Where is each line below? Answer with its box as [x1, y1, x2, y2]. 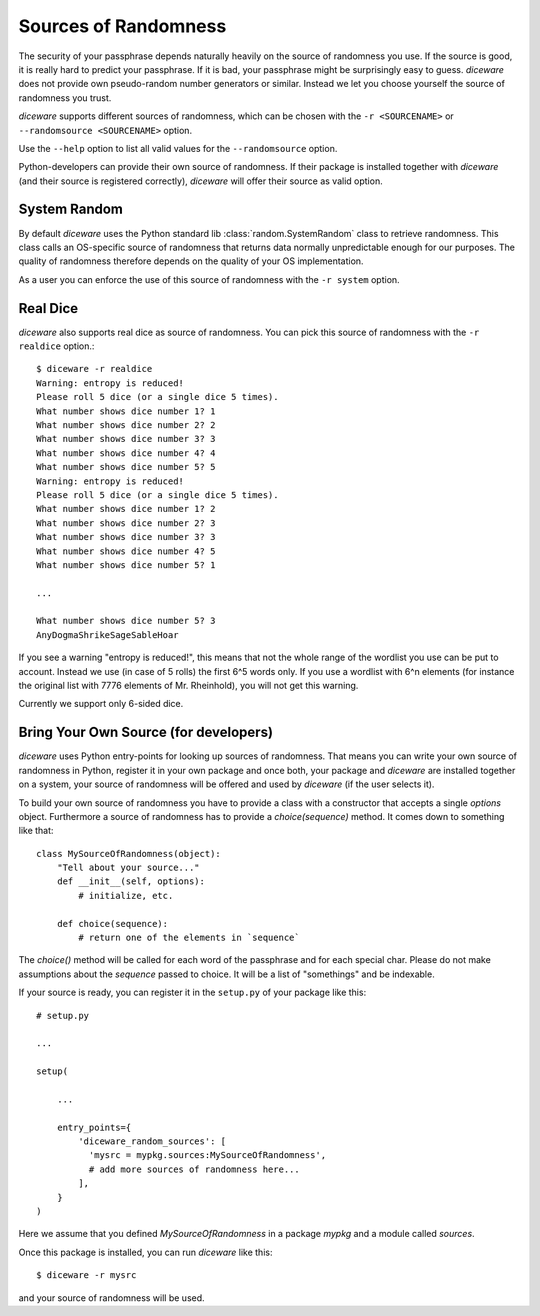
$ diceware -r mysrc [36, 1270, 137, 1281]
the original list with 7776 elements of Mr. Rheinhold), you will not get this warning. [18, 680, 359, 692]
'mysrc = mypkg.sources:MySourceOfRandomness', [88, 1150, 327, 1161]
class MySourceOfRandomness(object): [36, 848, 222, 859]
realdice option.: [18, 340, 95, 352]
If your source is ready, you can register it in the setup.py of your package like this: [18, 986, 367, 999]
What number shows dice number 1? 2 [36, 503, 216, 515]
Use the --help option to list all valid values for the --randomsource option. [18, 142, 338, 154]
